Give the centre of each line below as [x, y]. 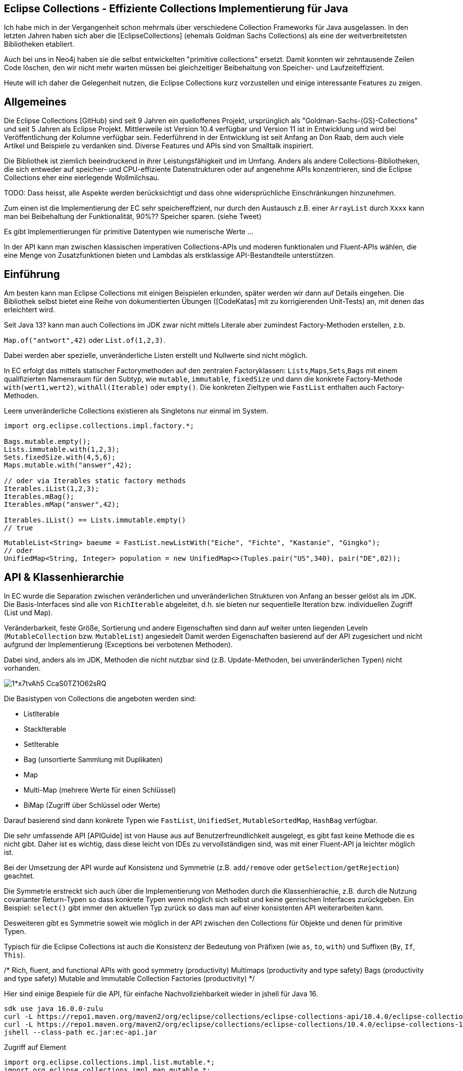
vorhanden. [22, 668]
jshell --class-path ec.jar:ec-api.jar [80, 1032]
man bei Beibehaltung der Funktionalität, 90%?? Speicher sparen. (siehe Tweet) [133, 217]
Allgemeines [35, 102]
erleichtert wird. [29, 310]
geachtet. [19, 876]
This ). [14, 955]
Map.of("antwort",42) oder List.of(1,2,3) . [85, 340]
